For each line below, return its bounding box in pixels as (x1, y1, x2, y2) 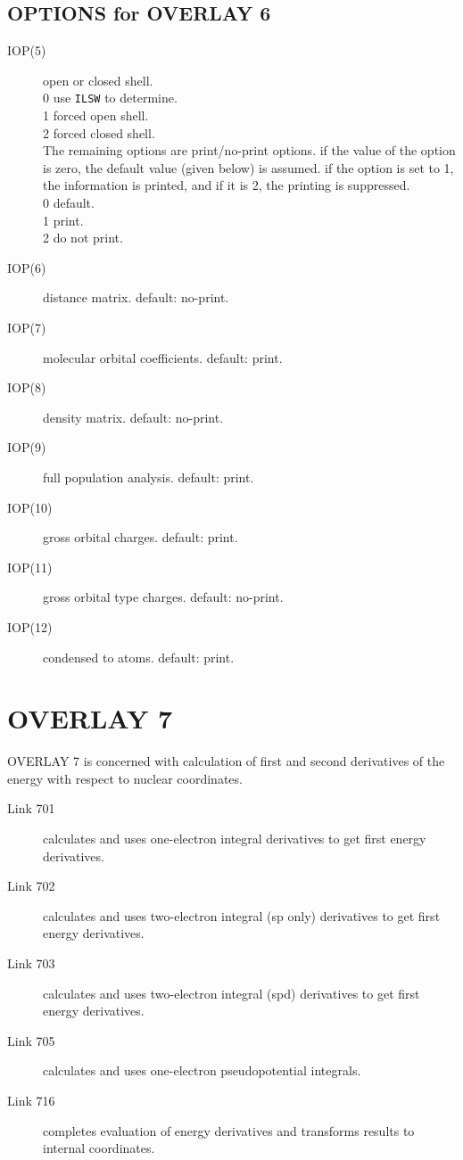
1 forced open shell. (43, 106, 149, 125)
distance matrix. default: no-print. (43, 288, 229, 307)
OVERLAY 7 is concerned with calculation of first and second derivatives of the (7, 752, 445, 770)
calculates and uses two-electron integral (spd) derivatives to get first (43, 983, 420, 1002)
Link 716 (7, 1090, 55, 1109)
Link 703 (7, 953, 55, 972)
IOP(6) (7, 258, 46, 276)
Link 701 (7, 799, 55, 818)
